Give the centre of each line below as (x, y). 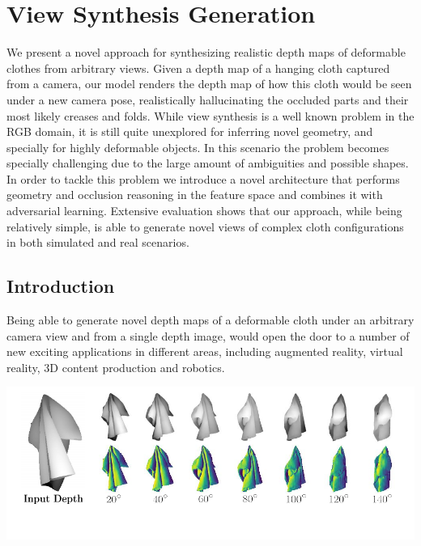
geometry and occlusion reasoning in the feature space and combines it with (195, 195)
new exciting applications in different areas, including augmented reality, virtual (205, 351)
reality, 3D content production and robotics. (116, 367)
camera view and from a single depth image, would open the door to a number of (208, 335)
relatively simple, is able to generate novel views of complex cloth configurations (205, 226)
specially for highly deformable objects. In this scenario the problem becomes (198, 147)
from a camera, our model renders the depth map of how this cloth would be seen (209, 84)
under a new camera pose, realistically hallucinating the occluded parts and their (208, 99)
